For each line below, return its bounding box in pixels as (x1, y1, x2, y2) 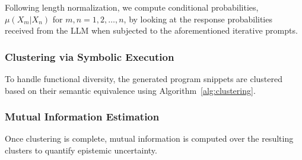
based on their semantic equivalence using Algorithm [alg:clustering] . (5, 84, 256, 96)
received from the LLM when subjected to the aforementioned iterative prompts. (5, 24, 298, 37)
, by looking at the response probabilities (123, 12, 272, 25)
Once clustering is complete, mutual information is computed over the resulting (5, 132, 294, 145)
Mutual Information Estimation (5, 109, 160, 124)
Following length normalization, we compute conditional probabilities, (5, 1, 259, 13)
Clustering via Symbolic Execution (5, 49, 174, 64)
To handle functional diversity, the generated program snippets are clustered (5, 73, 283, 84)
